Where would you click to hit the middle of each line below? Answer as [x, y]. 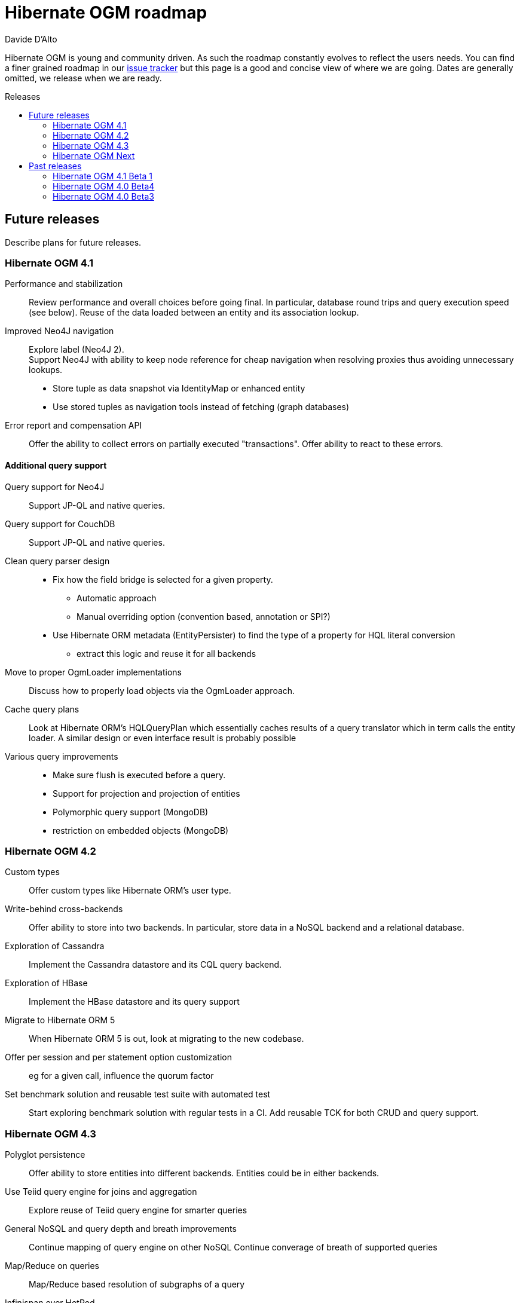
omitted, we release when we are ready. [83, 78]
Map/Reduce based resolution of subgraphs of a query [137, 1284]
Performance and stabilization [64, 284]
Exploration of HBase [46, 983]
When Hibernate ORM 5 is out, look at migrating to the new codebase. [166, 1039]
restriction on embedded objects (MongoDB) [141, 830]
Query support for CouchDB [60, 524]
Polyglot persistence [45, 1155]
